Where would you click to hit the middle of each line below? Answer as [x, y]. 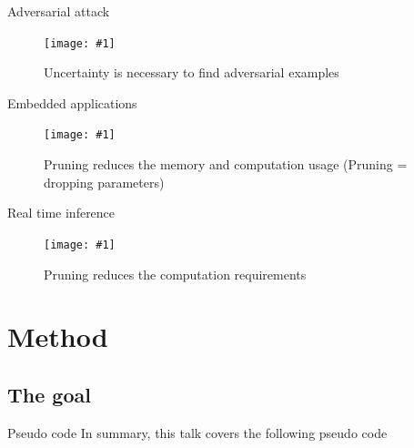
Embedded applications [72, 102]
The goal [49, 394]
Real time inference [61, 213]
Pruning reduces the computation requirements [175, 274]
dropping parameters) [104, 182]
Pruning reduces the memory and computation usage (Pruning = [226, 164]
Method [58, 336]
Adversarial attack [59, 11]
